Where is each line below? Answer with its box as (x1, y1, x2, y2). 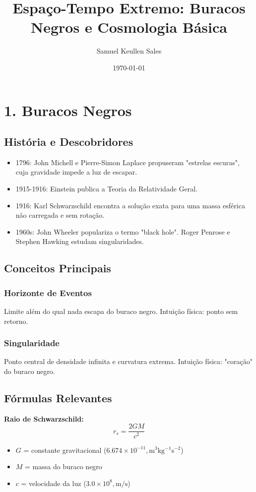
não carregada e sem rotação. (15, 210, 105, 220)
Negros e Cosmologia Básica (31, 17, 227, 37)
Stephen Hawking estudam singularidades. (15, 236, 144, 246)
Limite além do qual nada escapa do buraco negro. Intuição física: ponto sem (4, 306, 238, 316)
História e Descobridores (4, 134, 133, 149)
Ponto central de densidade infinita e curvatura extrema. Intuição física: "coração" (4, 356, 253, 367)
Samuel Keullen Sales (96, 46, 162, 56)
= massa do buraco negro (25, 461, 102, 472)
